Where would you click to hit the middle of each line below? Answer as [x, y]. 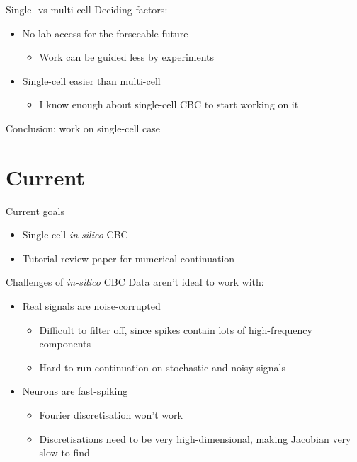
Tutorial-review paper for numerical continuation [129, 258]
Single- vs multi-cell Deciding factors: [87, 9]
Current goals [35, 210]
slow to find [64, 452]
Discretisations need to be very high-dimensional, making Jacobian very [195, 438]
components [65, 343]
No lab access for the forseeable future [105, 33]
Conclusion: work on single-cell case [83, 128]
